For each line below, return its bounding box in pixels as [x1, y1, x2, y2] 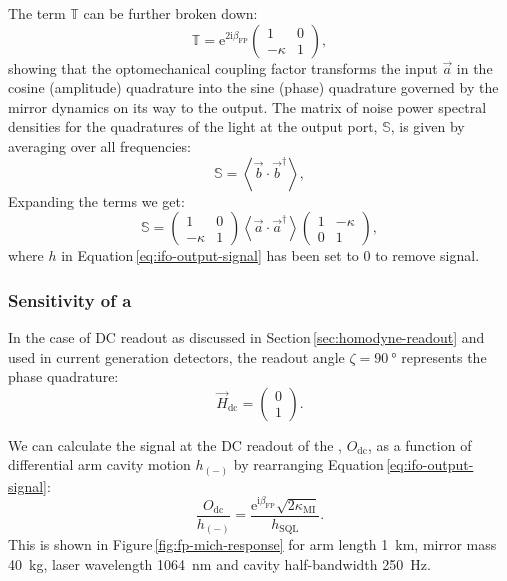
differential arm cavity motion [8, 454, 191, 475]
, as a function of [367, 434, 472, 455]
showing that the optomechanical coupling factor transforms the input [8, 57, 438, 78]
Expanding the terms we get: [8, 190, 185, 211]
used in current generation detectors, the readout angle [8, 346, 345, 367]
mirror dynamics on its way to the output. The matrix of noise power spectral [8, 96, 487, 117]
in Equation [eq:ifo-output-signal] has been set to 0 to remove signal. [61, 245, 480, 266]
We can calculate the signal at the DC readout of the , [8, 434, 342, 455]
